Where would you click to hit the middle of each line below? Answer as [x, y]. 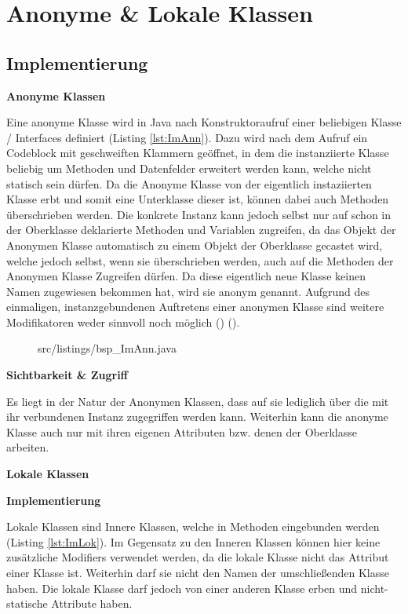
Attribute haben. [92, 603]
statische [27, 603]
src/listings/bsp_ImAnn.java [107, 348]
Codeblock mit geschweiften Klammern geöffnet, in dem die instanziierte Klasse [198, 153]
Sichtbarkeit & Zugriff [67, 375]
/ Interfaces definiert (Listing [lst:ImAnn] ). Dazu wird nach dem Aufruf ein [187, 137]
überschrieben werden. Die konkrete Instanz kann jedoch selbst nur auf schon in [199, 214]
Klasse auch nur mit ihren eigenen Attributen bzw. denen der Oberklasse [182, 431]
